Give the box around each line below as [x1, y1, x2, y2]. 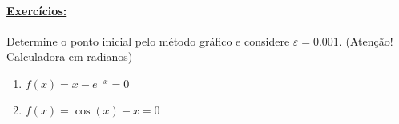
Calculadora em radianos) [6, 48, 133, 65]
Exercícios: [6, 2, 67, 18]
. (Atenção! [338, 32, 393, 49]
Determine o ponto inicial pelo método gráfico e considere [6, 32, 290, 49]
